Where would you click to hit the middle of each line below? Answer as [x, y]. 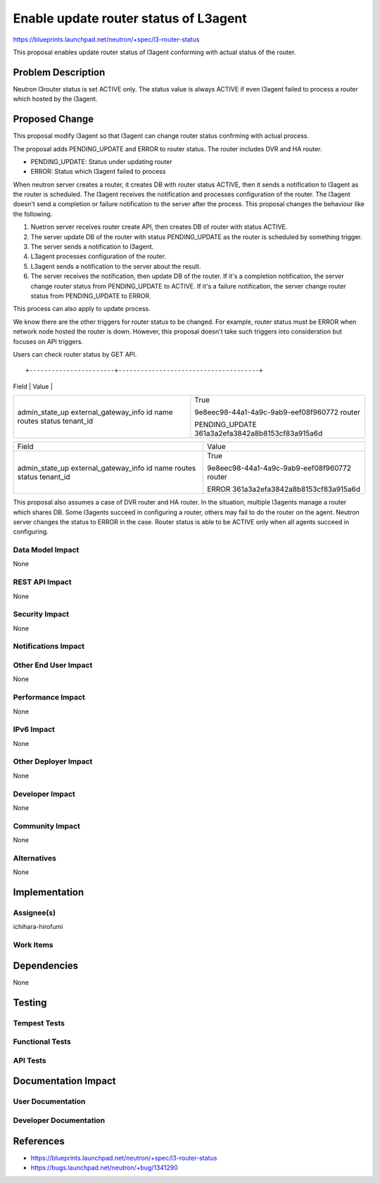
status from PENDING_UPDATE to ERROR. [91, 296]
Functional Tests [42, 1042]
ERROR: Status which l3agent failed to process [98, 172]
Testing [30, 1002]
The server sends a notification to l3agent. [92, 247]
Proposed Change [53, 119]
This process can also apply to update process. [82, 309]
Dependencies [46, 965]
